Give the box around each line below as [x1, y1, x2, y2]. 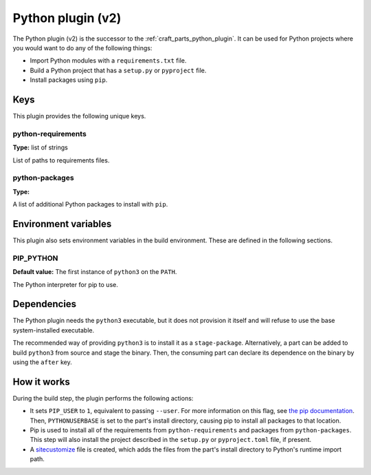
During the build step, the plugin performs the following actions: [12, 394, 194, 402]
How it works [12, 376, 70, 388]
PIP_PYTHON [12, 253, 58, 263]
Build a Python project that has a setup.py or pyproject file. [30, 66, 207, 74]
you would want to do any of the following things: [12, 43, 153, 52]
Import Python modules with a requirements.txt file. [30, 56, 187, 65]
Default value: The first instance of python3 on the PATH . [12, 268, 177, 276]
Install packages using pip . [30, 76, 108, 84]
